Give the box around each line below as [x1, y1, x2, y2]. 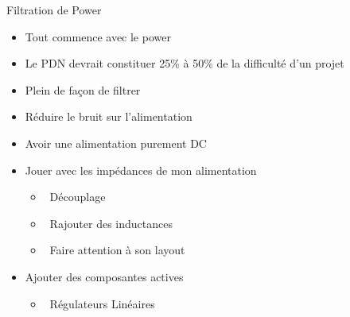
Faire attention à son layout [49, 242, 185, 258]
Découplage [49, 188, 106, 205]
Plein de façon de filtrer [25, 81, 141, 98]
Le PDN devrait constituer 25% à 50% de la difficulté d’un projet [25, 55, 344, 72]
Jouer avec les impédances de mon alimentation [25, 161, 257, 178]
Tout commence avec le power [25, 28, 171, 44]
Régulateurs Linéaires [49, 295, 155, 311]
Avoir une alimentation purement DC [25, 134, 207, 151]
